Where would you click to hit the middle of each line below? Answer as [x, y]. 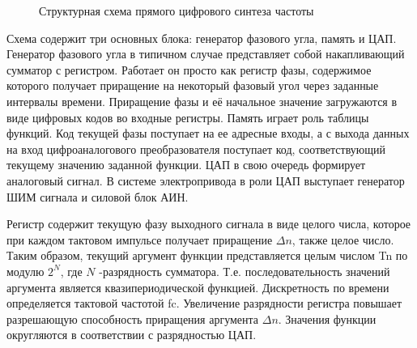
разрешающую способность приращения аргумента [133, 318]
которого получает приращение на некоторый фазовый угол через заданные [193, 85]
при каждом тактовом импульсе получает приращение [140, 239]
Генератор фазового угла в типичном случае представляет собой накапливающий [206, 54]
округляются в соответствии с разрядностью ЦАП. [132, 335]
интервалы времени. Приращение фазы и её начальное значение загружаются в [202, 101]
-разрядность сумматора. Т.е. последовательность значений [245, 271]
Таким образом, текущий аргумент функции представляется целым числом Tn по [207, 255]
